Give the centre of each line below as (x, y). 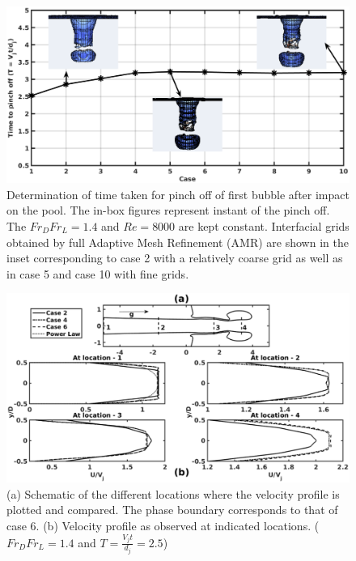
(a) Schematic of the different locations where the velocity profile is (173, 493)
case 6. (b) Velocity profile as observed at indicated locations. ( (163, 526)
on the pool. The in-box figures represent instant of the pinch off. (168, 210)
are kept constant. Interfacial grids (264, 225)
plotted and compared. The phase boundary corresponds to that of (172, 510)
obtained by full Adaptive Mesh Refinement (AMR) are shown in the (178, 242)
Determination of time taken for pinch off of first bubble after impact (178, 194)
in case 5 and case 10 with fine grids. (98, 273)
